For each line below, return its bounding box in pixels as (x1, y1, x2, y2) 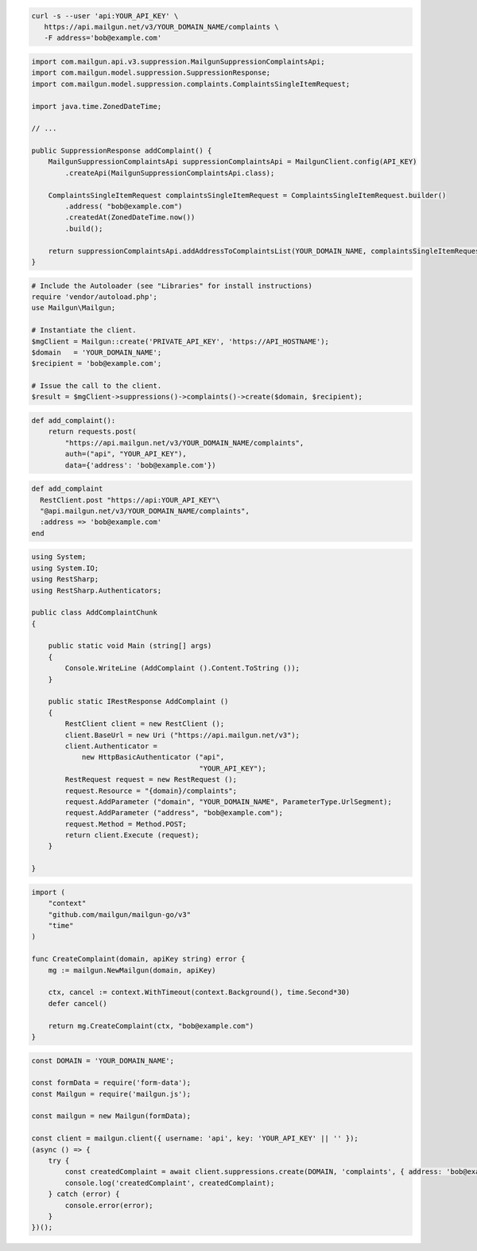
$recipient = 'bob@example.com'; (31, 359, 162, 368)
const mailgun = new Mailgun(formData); (31, 1112, 191, 1121)
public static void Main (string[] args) (48, 641, 212, 651)
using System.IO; (31, 563, 99, 573)
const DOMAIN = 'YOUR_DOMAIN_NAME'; (31, 1056, 175, 1065)
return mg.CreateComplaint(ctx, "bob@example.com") (48, 1021, 254, 1030)
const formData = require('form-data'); (31, 1078, 191, 1087)
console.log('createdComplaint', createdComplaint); (64, 1178, 275, 1187)
